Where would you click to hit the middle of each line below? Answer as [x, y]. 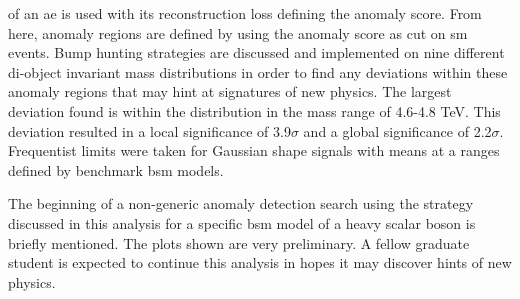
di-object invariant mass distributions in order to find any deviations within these [258, 71]
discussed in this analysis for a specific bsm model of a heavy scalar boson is [242, 222]
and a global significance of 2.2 [397, 130]
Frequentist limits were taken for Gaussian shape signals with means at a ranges [254, 150]
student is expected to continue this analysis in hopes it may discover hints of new [260, 262]
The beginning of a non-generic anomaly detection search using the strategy [241, 203]
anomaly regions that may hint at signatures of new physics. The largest [230, 91]
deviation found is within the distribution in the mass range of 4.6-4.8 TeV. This [254, 110]
